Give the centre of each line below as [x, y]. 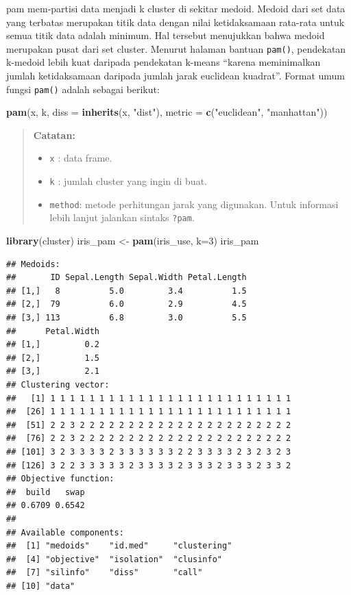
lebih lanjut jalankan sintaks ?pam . [122, 217]
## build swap [46, 492]
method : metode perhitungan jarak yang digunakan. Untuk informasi [194, 204]
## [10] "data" [41, 586]
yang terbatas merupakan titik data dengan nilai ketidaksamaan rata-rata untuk [175, 22]
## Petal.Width [53, 331]
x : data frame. [81, 158]
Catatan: [54, 135]
